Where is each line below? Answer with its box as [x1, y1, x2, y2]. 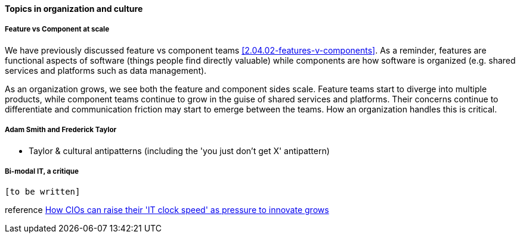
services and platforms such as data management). [5, 65, 207, 76]
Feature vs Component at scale [5, 25, 110, 34]
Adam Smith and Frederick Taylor [5, 126, 117, 134]
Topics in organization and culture [5, 4, 143, 14]
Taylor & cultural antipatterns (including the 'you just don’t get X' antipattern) [29, 145, 330, 156]
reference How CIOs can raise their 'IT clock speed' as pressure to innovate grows [5, 205, 329, 215]
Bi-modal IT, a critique [5, 167, 79, 176]
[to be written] [5, 187, 81, 197]
